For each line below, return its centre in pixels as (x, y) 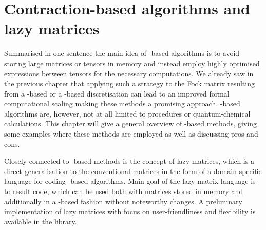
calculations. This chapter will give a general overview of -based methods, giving (130, 123)
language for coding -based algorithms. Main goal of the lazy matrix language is (130, 181)
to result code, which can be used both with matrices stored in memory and (124, 191)
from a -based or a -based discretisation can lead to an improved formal (117, 93)
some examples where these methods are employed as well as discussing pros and (131, 134)
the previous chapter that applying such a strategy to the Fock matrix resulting (129, 83)
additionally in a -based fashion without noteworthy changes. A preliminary (123, 201)
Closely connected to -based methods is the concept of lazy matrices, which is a (129, 161)
